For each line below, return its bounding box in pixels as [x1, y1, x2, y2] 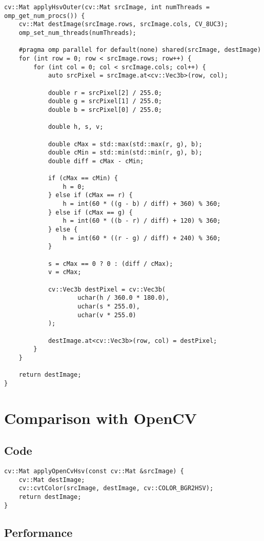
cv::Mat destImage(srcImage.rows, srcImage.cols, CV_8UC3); [18, 21, 228, 28]
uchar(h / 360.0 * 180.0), [77, 294, 170, 302]
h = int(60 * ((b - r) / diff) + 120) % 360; [63, 217, 221, 225]
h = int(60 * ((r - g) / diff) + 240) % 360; [63, 234, 221, 242]
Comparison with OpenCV [4, 407, 197, 428]
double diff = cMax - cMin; [48, 157, 144, 165]
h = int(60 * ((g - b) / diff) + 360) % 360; [63, 200, 221, 208]
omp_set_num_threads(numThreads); [18, 29, 136, 36]
